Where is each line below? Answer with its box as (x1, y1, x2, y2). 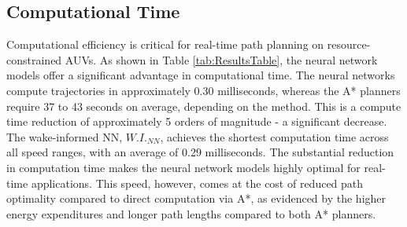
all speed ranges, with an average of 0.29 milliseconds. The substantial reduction (6, 144, 394, 160)
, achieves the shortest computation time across (160, 128, 389, 145)
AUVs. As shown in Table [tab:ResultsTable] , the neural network (65, 51, 378, 68)
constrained (6, 51, 62, 68)
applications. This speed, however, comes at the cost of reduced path (31, 174, 364, 191)
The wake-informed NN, (6, 128, 123, 145)
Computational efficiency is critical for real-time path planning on (6, 36, 324, 53)
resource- (327, 36, 371, 53)
